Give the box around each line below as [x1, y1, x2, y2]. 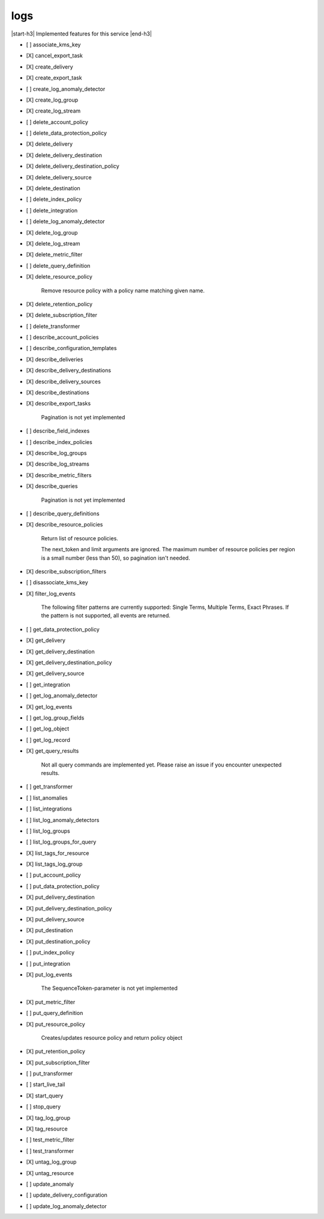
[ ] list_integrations [26, 805, 72, 812]
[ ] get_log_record [26, 736, 70, 743]
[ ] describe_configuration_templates [26, 345, 117, 352]
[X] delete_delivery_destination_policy [26, 162, 119, 170]
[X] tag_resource [26, 1125, 68, 1132]
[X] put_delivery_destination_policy [26, 904, 112, 912]
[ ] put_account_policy [26, 871, 81, 878]
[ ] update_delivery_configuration [26, 1191, 108, 1199]
